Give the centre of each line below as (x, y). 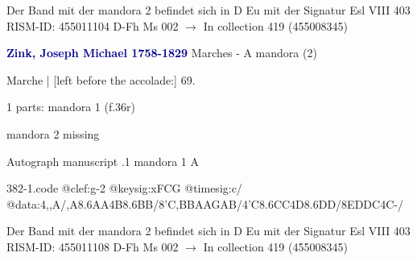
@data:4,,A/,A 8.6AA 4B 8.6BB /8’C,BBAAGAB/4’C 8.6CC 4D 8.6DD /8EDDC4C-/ (205, 203)
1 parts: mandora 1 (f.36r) (71, 107)
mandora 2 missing (53, 133)
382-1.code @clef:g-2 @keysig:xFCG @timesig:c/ (124, 188)
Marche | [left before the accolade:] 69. (101, 79)
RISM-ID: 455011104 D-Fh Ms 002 (93, 25)
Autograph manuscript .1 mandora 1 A (103, 161)
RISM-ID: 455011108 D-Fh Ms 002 (93, 246)
